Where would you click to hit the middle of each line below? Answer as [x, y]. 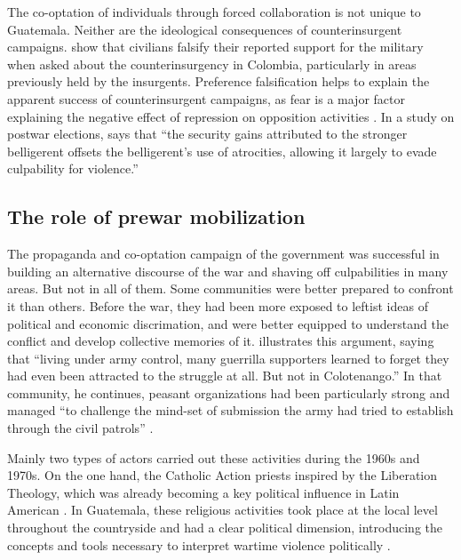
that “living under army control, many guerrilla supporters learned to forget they [228, 358]
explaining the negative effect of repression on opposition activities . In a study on [231, 116]
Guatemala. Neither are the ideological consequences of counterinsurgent [205, 29]
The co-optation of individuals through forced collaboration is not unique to [214, 12]
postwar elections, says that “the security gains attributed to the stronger [207, 134]
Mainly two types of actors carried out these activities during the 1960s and [214, 457]
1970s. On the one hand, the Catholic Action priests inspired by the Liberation [223, 475]
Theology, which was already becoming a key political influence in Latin [203, 492]
